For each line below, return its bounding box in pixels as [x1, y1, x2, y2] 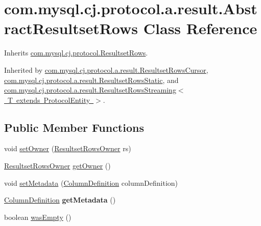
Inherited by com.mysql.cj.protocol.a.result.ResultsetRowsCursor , [4, 64, 208, 75]
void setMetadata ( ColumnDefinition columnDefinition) [4, 177, 178, 188]
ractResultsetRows [4, 18, 138, 39]
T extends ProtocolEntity [7, 94, 90, 105]
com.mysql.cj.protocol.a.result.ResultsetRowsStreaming [4, 84, 176, 95]
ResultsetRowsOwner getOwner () [4, 160, 111, 171]
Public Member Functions [4, 119, 144, 135]
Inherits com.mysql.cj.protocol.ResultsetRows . [4, 47, 148, 58]
